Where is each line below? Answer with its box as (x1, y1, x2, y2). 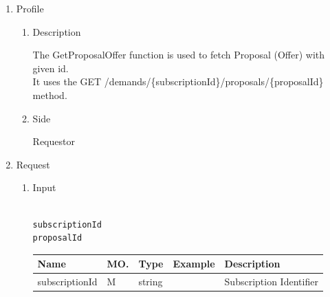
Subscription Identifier (224, 274, 318, 289)
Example (173, 256, 215, 271)
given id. (32, 60, 69, 75)
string (138, 274, 163, 289)
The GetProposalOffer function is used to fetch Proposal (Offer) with (32, 47, 325, 62)
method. (32, 87, 67, 102)
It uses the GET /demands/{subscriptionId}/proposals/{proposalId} (32, 74, 324, 89)
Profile (16, 1, 44, 15)
